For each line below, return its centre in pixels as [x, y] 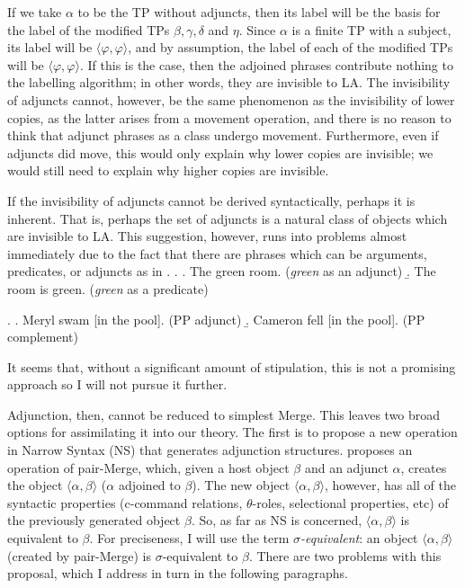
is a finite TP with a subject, [371, 29]
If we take [35, 12]
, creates [424, 467]
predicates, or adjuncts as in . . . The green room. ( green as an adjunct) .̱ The [222, 271]
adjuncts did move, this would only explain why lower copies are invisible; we [220, 152]
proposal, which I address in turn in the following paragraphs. [178, 573]
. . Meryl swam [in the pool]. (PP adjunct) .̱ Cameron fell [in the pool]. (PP [216, 319]
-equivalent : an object [359, 538]
